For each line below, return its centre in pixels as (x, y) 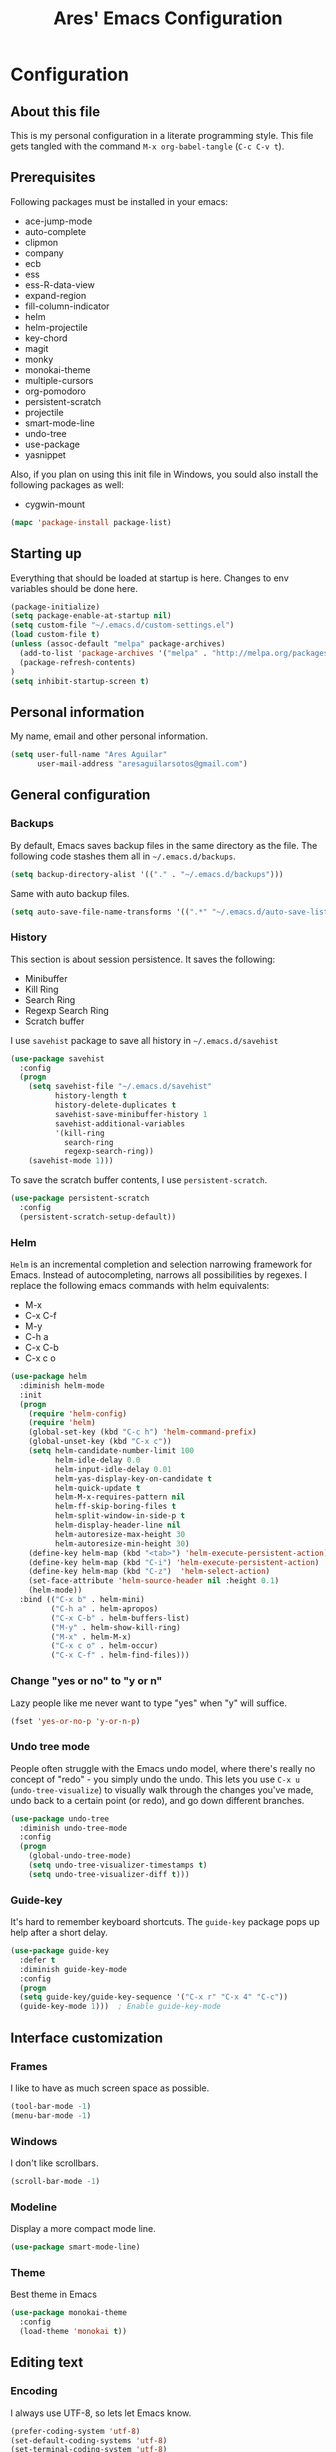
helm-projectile (56, 327)
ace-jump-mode (58, 221)
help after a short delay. (59, 1933)
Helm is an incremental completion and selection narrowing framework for (161, 1264)
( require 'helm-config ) (78, 1413)
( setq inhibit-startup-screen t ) (80, 681)
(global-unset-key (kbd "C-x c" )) (100, 1442)
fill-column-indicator (67, 306)
